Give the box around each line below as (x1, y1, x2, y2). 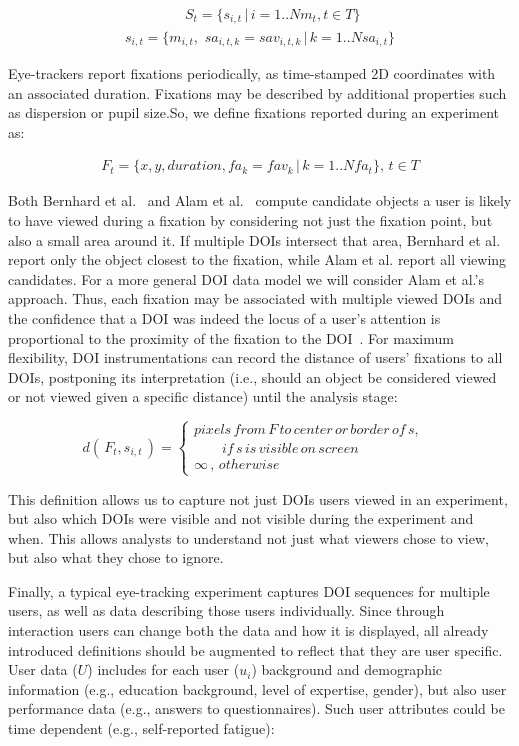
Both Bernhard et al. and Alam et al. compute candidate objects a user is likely (8, 190, 512, 211)
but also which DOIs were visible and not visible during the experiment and (8, 508, 474, 529)
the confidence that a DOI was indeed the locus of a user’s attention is (8, 307, 441, 328)
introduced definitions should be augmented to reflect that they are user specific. (8, 639, 503, 660)
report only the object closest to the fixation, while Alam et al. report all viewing (8, 249, 507, 270)
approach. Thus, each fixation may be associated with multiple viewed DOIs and (8, 288, 503, 309)
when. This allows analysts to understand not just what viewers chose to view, (8, 527, 489, 548)
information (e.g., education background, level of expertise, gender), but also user (8, 678, 507, 699)
